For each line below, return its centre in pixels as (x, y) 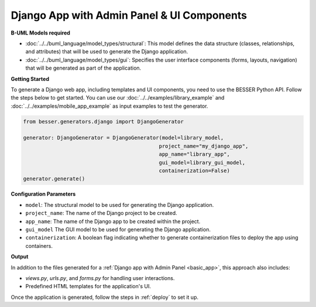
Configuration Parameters (43, 194)
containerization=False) (195, 171)
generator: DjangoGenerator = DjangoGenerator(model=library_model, (123, 138)
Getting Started (30, 79)
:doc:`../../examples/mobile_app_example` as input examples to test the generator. (109, 106)
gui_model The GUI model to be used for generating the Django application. (118, 229)
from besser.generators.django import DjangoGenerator (103, 121)
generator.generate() (54, 179)
